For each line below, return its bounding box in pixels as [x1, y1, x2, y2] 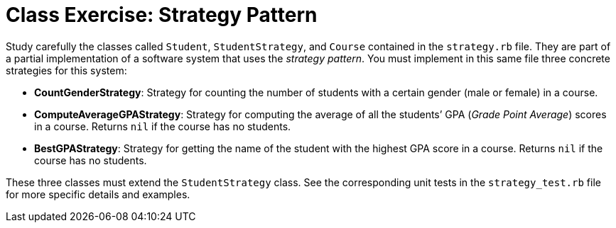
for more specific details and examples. [6, 188, 190, 200]
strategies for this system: [6, 64, 127, 76]
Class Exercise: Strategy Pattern [6, 3, 318, 27]
